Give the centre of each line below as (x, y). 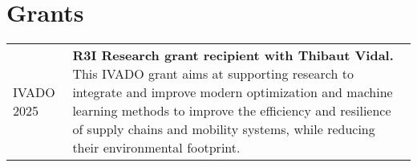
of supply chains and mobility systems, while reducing (224, 129)
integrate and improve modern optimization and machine (233, 92)
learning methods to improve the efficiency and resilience (232, 111)
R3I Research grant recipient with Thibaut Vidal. (233, 55)
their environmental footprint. (156, 148)
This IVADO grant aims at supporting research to (213, 74)
